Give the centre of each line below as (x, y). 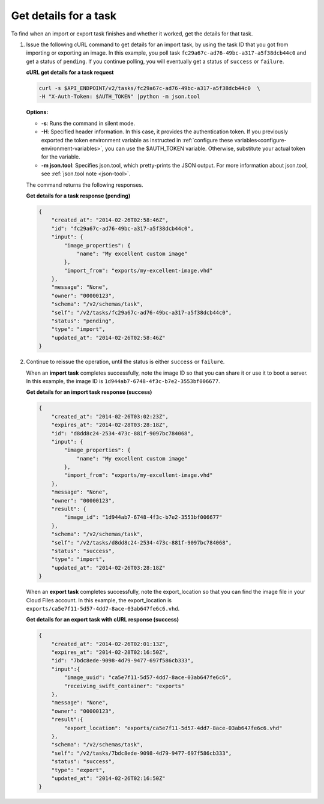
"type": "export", (78, 770)
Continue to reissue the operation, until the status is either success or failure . (125, 362)
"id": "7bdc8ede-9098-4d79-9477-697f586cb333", (123, 661)
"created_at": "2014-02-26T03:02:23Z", (110, 416)
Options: (37, 112)
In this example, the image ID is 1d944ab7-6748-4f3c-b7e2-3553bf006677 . (123, 381)
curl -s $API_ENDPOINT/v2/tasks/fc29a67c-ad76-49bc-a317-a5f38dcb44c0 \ (149, 88)
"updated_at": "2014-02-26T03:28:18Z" (108, 568)
